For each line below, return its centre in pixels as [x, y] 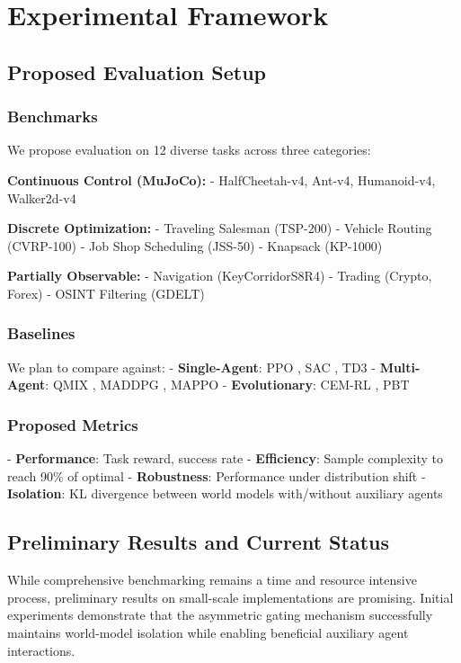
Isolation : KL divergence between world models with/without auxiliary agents [225, 493]
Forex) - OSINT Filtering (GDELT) [106, 293]
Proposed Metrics [73, 424]
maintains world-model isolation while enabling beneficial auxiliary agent [208, 632]
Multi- [400, 367]
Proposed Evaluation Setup [137, 72]
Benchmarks [53, 116]
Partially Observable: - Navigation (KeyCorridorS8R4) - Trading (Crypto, [220, 276]
